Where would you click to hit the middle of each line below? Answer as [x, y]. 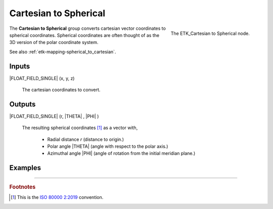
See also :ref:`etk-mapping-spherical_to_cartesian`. [63, 52]
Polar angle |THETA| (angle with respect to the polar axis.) [108, 146]
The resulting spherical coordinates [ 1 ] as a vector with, [80, 128]
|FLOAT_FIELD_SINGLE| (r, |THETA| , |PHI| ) [54, 116]
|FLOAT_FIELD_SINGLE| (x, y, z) [42, 78]
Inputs [20, 66]
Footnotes [22, 187]
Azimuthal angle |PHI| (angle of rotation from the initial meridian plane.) [121, 153]
